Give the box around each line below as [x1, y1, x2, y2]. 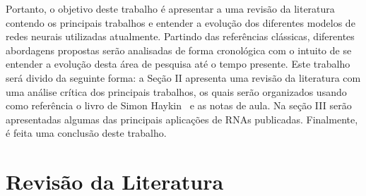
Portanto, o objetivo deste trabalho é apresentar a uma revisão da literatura [6, 1, 335, 16]
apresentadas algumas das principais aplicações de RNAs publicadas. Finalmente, [6, 111, 358, 126]
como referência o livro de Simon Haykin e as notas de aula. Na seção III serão [6, 98, 352, 113]
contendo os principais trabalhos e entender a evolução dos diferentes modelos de [6, 15, 355, 30]
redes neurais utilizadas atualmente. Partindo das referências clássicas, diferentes [6, 29, 355, 44]
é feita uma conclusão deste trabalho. [6, 125, 167, 140]
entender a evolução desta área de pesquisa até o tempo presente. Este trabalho [6, 56, 350, 71]
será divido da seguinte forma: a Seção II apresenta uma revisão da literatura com [6, 70, 361, 85]
